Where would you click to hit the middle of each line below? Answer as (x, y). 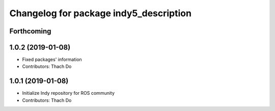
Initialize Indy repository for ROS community (68, 93)
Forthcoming (30, 31)
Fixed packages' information (52, 60)
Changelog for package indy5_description (101, 13)
